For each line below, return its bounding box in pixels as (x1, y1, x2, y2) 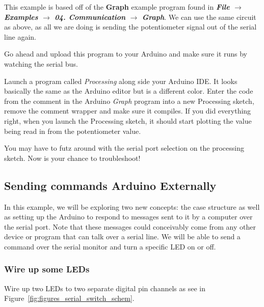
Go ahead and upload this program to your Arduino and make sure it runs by (4, 48, 248, 59)
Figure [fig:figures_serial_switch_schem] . (4, 293, 135, 303)
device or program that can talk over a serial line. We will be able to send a (4, 231, 241, 242)
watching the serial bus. (4, 58, 78, 69)
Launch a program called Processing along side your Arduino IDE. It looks (4, 75, 237, 86)
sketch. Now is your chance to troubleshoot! (4, 152, 141, 163)
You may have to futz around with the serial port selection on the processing (4, 143, 245, 153)
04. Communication (55, 11, 126, 22)
